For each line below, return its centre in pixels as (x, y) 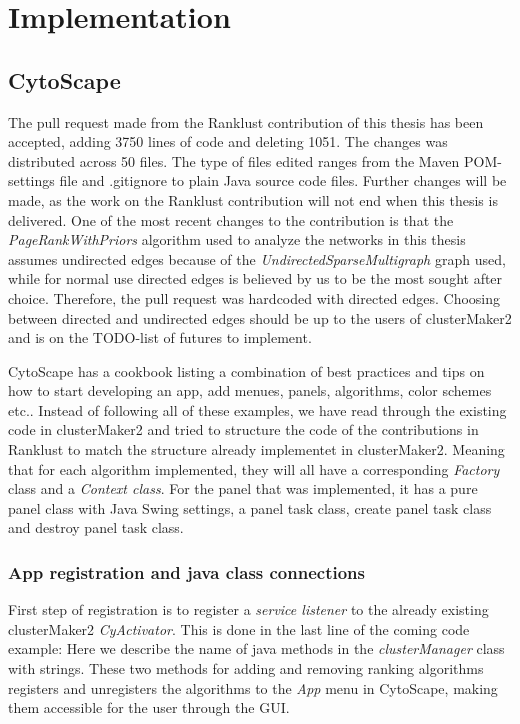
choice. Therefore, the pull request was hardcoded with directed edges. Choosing (254, 297)
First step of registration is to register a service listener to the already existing (248, 609)
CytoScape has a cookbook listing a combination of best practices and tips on (246, 370)
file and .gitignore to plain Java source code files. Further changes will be (283, 180)
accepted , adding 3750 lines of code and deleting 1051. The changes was (228, 141)
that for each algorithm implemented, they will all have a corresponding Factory (254, 468)
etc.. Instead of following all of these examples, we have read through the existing (257, 409)
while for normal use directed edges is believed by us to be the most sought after (255, 278)
